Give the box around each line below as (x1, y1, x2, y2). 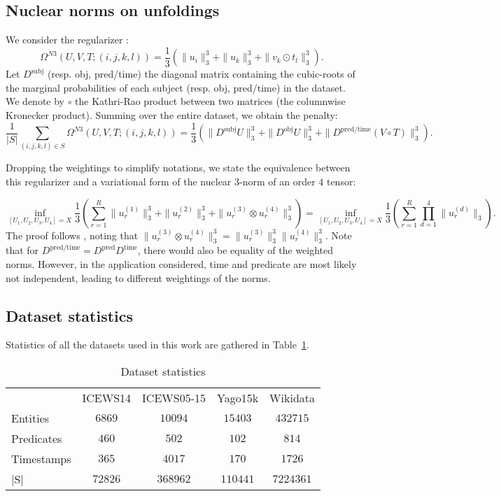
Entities (11, 410, 50, 426)
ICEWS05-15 (142, 390, 206, 406)
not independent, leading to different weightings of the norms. (6, 270, 271, 285)
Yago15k (216, 390, 259, 406)
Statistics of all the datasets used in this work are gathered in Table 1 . (6, 337, 309, 352)
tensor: (326, 174, 356, 189)
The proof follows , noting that (6, 227, 139, 242)
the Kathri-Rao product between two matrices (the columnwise (75, 94, 346, 108)
